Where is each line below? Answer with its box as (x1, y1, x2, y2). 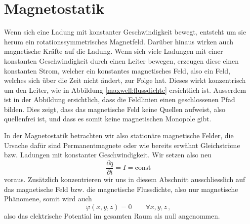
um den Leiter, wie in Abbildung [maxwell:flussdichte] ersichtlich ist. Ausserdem (4, 84, 246, 95)
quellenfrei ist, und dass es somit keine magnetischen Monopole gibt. (4, 113, 211, 124)
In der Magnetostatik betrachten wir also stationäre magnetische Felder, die (4, 130, 234, 141)
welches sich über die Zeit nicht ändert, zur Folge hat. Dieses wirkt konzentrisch (4, 75, 246, 85)
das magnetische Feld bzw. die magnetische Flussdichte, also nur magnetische (4, 184, 238, 194)
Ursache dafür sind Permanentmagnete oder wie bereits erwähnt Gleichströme (4, 140, 240, 150)
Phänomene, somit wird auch (4, 193, 92, 204)
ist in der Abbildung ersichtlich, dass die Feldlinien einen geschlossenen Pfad (4, 94, 235, 105)
